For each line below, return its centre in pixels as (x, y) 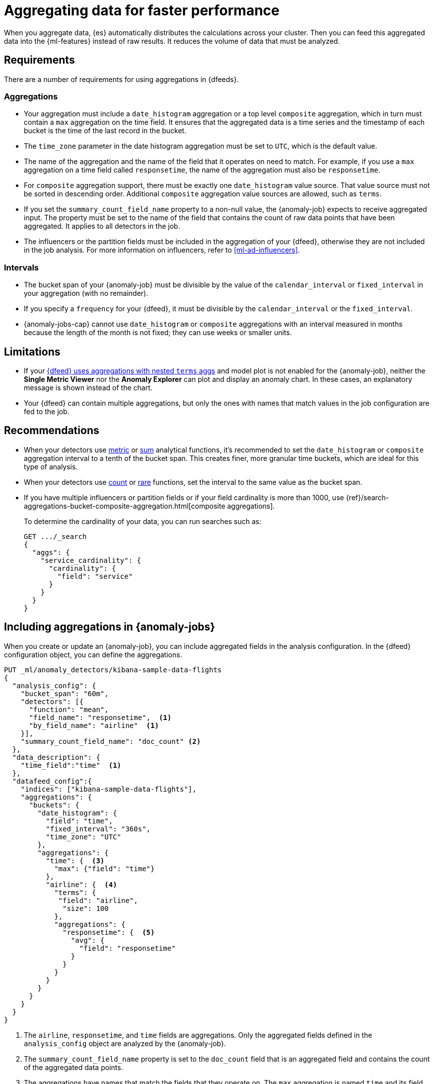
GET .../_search (55, 536)
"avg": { (88, 940)
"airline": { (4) (81, 884)
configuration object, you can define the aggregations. (93, 654)
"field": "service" (95, 576)
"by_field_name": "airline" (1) (94, 725)
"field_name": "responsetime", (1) (100, 717)
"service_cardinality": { (91, 560)
